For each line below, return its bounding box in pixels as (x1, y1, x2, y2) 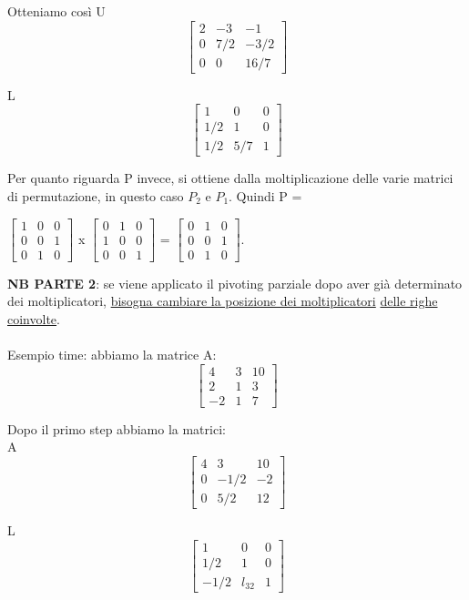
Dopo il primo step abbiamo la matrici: (7, 419, 226, 438)
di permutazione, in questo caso (7, 186, 184, 205)
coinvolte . (7, 309, 60, 328)
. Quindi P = (229, 186, 302, 205)
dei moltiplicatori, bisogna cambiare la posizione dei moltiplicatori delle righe (7, 291, 438, 310)
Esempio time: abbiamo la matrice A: (7, 345, 217, 364)
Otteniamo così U (7, 2, 106, 20)
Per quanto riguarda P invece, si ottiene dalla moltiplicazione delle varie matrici (7, 168, 454, 188)
